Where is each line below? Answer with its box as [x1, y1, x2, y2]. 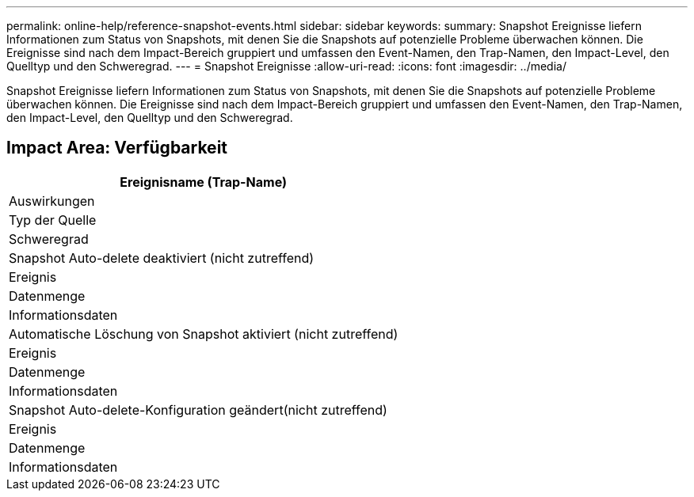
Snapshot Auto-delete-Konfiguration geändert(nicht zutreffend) [9, 401, 387, 418]
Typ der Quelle [9, 211, 97, 228]
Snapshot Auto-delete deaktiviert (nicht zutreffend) [9, 249, 315, 266]
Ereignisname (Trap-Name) [120, 173, 288, 190]
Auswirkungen [9, 192, 95, 209]
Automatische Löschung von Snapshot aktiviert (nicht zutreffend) [9, 325, 398, 342]
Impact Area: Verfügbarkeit [6, 138, 228, 158]
